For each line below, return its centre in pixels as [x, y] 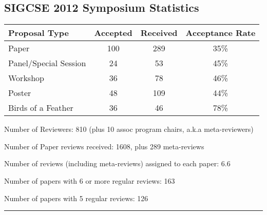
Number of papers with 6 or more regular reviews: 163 [90, 180]
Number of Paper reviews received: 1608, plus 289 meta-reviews [104, 146]
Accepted [113, 33]
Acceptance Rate [221, 33]
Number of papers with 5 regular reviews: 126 [76, 198]
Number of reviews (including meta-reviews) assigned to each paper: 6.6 [117, 163]
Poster [20, 93]
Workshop [26, 78]
